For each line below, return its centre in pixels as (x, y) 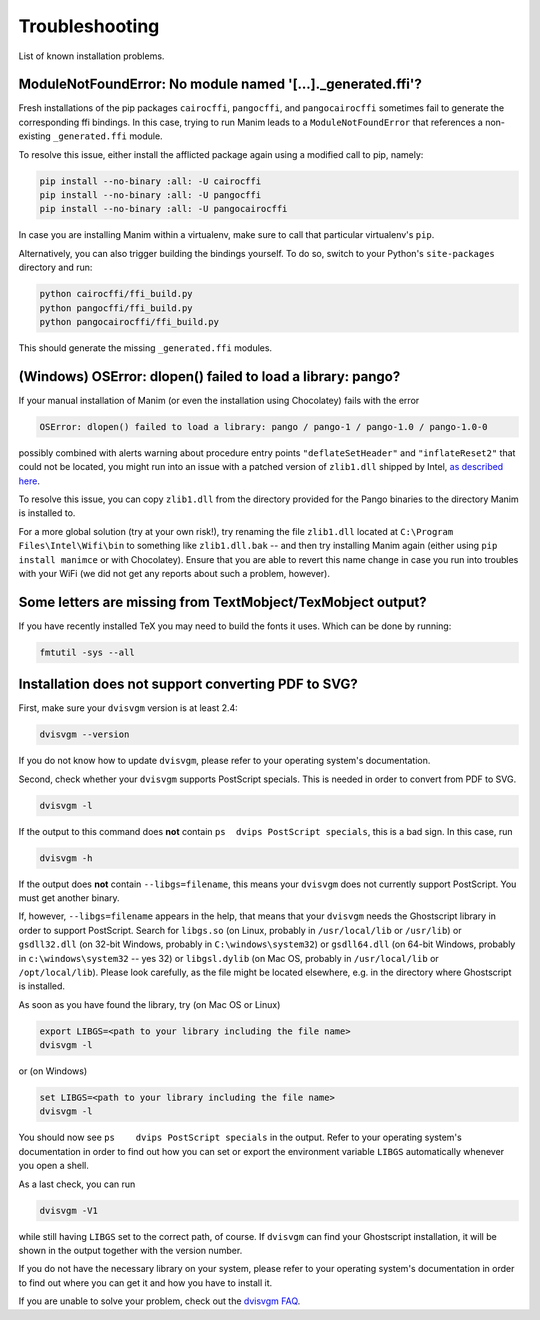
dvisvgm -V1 (69, 1210)
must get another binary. (69, 897)
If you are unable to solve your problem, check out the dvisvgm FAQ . (159, 1301)
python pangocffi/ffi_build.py (116, 308)
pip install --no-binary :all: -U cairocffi (150, 181)
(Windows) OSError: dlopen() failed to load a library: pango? (209, 376)
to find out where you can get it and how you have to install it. (145, 1282)
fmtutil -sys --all (87, 652)
